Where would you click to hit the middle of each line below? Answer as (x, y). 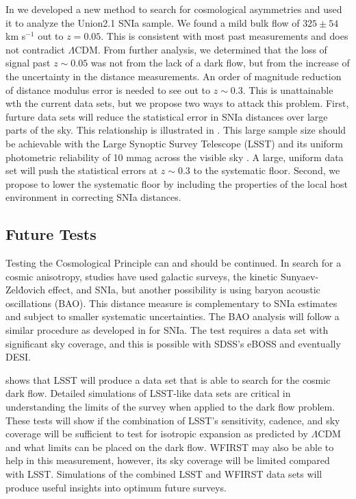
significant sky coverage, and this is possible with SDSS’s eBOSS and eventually (173, 343)
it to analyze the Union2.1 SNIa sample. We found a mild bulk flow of (153, 22)
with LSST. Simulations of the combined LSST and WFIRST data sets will (164, 474)
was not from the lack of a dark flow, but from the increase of (220, 63)
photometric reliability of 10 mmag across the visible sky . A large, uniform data (175, 157)
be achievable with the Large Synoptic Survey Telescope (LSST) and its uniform (175, 143)
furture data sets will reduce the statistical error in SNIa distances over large (167, 116)
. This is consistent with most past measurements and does (225, 36)
